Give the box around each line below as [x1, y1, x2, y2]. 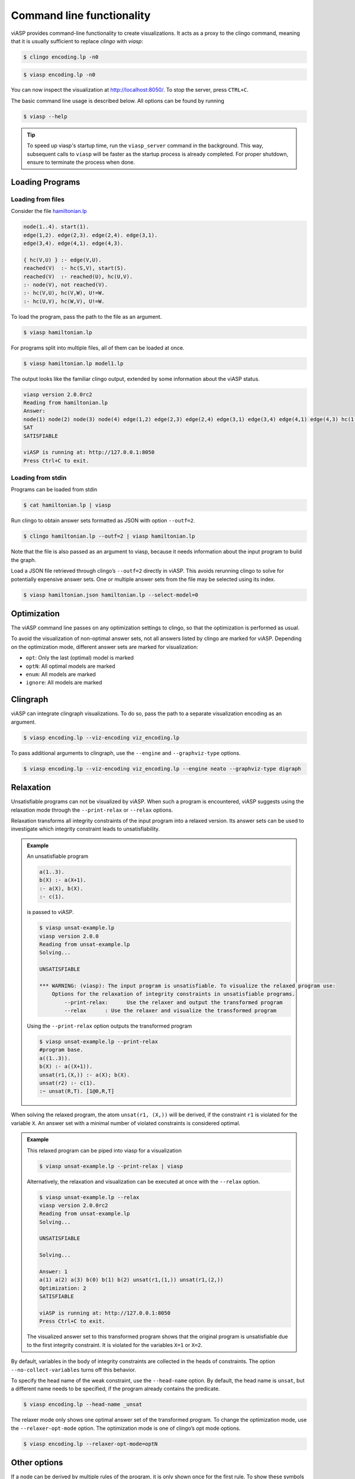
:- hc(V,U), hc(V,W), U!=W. [23, 290, 105, 296]
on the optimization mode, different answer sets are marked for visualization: [11, 643, 198, 650]
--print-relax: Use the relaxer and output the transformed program [64, 999, 283, 1006]
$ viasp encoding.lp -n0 [23, 71, 96, 78]
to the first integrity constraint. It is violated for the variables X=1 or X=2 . [27, 1341, 203, 1348]
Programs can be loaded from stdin [11, 486, 98, 493]
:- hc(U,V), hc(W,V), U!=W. [23, 298, 105, 305]
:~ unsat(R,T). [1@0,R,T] [39, 1088, 115, 1094]
